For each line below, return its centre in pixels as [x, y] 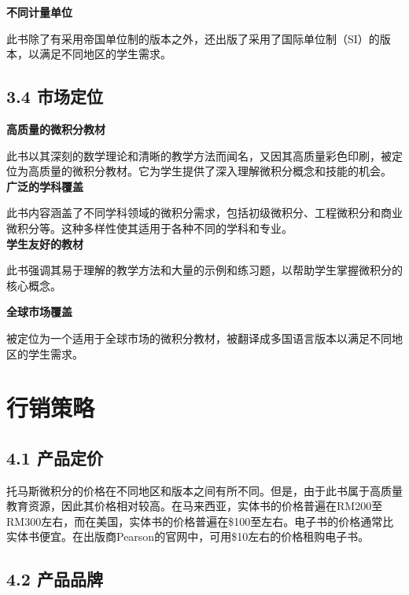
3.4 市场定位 [55, 96]
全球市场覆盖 [39, 312]
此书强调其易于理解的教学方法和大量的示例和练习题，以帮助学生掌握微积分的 [204, 270]
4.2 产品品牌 [55, 579]
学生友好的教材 [45, 243]
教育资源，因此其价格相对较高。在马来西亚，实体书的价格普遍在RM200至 [195, 506]
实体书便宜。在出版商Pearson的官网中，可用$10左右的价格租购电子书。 [188, 536]
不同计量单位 [39, 12]
